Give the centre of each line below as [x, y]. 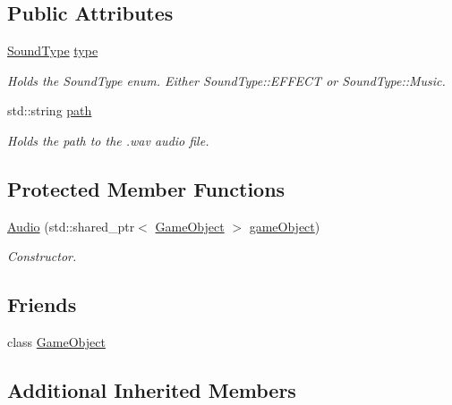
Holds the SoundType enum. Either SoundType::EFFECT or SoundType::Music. [226, 80]
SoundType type [53, 51]
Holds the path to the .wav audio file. [108, 140]
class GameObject [56, 342]
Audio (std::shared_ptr [71, 226]
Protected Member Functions [146, 188]
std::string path [50, 110]
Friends [42, 304]
